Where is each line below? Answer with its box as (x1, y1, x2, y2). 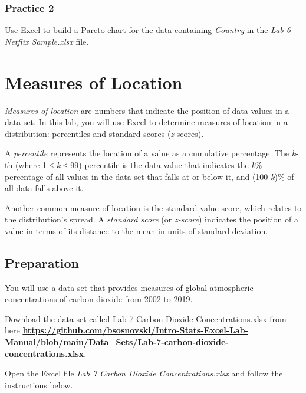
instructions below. (5, 378, 73, 391)
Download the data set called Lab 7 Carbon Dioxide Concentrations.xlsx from (5, 312, 287, 325)
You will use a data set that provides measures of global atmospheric (5, 281, 254, 293)
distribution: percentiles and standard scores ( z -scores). (5, 127, 204, 139)
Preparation (5, 253, 79, 271)
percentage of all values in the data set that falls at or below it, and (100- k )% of (5, 170, 294, 182)
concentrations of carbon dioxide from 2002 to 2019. (5, 293, 193, 305)
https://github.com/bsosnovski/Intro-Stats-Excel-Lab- (22, 324, 248, 336)
